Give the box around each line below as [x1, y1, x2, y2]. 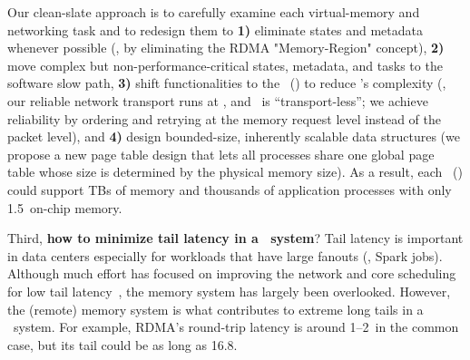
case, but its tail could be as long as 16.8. [7, 335, 238, 354]
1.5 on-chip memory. [7, 198, 122, 217]
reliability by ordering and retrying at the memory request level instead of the [7, 109, 442, 128]
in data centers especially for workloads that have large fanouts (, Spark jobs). [7, 246, 443, 265]
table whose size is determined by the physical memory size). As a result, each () [7, 162, 463, 181]
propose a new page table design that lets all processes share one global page [7, 144, 435, 163]
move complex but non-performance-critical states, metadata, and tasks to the [7, 55, 443, 74]
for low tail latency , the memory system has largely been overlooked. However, [7, 281, 451, 300]
